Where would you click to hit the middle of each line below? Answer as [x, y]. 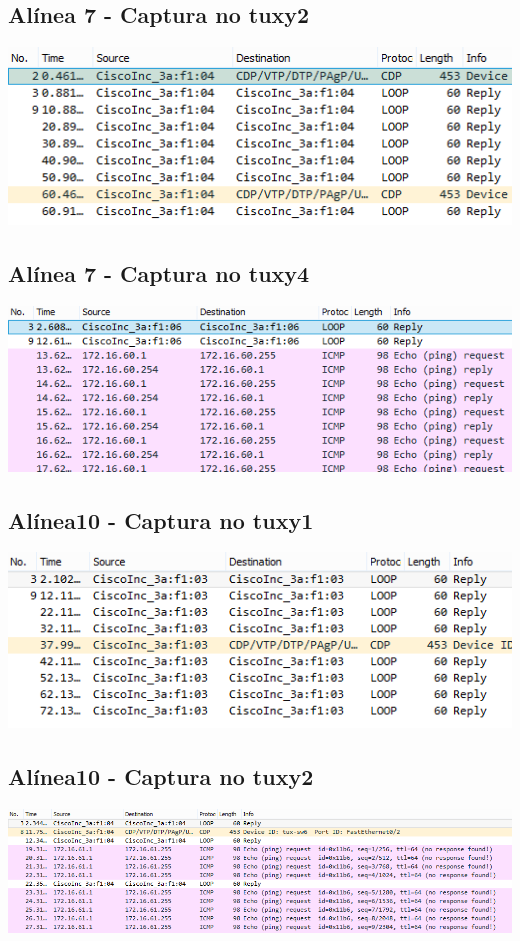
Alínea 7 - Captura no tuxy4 [159, 272]
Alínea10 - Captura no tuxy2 [161, 776]
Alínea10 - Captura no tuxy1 [161, 519]
